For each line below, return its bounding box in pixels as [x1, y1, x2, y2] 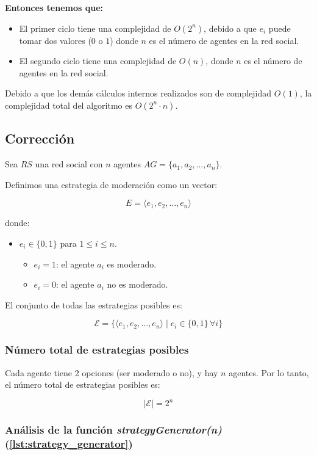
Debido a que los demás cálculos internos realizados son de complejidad [5, 87, 272, 100]
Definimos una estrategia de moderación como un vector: [5, 178, 218, 191]
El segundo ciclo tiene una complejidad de [19, 54, 177, 67]
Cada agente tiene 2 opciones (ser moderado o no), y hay [5, 366, 218, 379]
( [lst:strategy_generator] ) [5, 436, 133, 451]
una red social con [35, 158, 103, 170]
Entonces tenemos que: [5, 1, 104, 13]
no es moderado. [107, 278, 168, 291]
